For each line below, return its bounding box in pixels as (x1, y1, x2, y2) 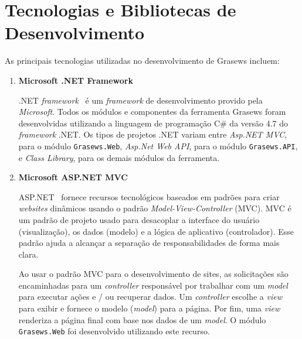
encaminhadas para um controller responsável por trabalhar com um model (18, 279, 288, 291)
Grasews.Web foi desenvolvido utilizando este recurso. (18, 325, 210, 337)
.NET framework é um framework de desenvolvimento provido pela (18, 94, 263, 106)
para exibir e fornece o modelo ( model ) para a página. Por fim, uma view (18, 302, 280, 314)
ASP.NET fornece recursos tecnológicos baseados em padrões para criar (18, 190, 280, 203)
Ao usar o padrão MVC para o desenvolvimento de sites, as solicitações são (18, 268, 289, 280)
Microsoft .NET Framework (18, 74, 133, 86)
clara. (18, 248, 39, 260)
